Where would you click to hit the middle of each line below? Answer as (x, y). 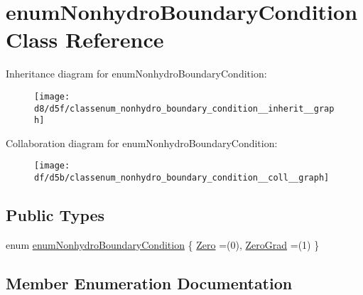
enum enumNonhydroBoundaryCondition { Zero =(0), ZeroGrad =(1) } (163, 244)
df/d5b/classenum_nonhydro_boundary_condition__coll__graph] (182, 178)
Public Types (55, 215)
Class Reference (85, 39)
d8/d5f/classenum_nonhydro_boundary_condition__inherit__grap (184, 108)
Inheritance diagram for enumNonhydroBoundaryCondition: (136, 74)
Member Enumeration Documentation (149, 283)
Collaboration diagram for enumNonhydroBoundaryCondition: (142, 143)
